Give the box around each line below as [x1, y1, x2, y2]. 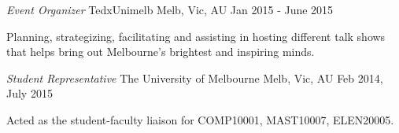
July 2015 [6, 85, 53, 102]
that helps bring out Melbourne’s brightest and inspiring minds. [6, 43, 315, 60]
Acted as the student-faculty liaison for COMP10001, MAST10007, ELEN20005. [6, 111, 394, 127]
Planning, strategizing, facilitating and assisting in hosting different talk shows [6, 28, 386, 44]
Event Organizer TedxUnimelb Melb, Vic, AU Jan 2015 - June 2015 [6, 2, 334, 17]
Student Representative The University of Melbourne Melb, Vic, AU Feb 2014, [6, 69, 383, 86]
